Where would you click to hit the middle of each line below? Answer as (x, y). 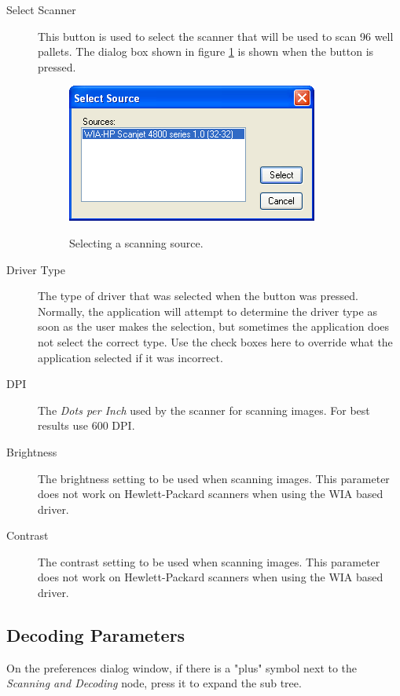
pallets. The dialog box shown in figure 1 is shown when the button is (206, 51)
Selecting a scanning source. (136, 242)
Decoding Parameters (96, 635)
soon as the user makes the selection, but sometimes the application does (214, 326)
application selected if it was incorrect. (130, 357)
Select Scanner (41, 9)
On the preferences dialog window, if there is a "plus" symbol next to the (182, 667)
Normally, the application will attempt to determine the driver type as (207, 311)
